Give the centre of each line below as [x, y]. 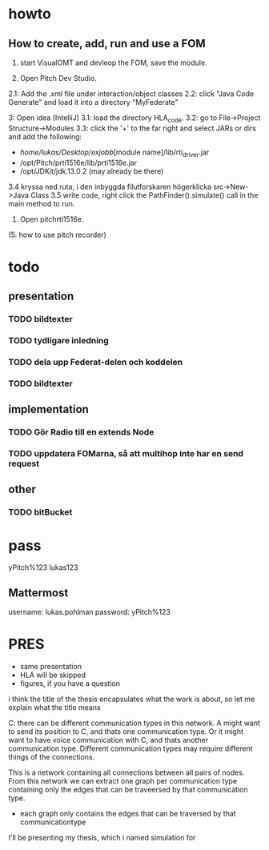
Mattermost [38, 593]
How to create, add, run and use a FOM [107, 44]
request [24, 463]
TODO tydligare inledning [59, 341]
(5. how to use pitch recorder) [57, 235]
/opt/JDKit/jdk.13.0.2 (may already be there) [92, 171]
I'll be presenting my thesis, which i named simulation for [102, 838]
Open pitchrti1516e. [52, 219]
